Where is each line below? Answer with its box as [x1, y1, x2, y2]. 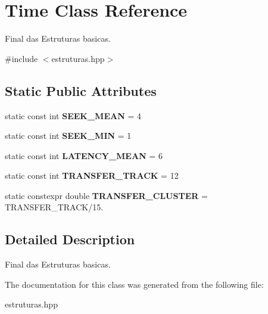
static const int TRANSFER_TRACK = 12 [5, 169, 179, 182]
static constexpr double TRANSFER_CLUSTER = [5, 189, 208, 201]
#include [5, 52, 38, 64]
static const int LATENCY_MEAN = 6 [5, 149, 163, 161]
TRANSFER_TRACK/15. [5, 201, 104, 213]
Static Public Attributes [5, 81, 157, 100]
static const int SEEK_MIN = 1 [5, 129, 132, 142]
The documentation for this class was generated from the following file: [5, 278, 264, 290]
